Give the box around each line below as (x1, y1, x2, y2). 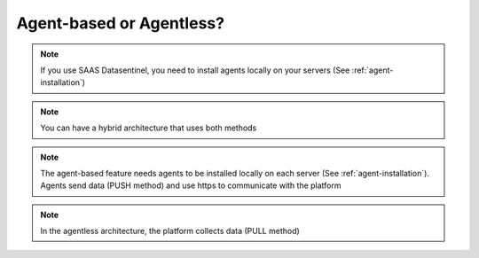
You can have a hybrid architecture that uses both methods (40, 122, 257, 133)
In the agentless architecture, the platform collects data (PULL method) (40, 226, 301, 237)
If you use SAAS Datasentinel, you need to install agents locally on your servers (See (40, 65, 350, 75)
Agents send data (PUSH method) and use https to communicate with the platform (40, 180, 342, 191)
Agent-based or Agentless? (16, 13, 225, 33)
